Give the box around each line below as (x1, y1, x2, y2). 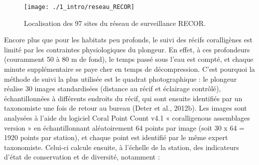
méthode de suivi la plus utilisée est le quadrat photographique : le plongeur (4, 73, 237, 84)
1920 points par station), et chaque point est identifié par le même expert (4, 132, 228, 143)
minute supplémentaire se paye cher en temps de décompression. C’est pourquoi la (4, 64, 255, 74)
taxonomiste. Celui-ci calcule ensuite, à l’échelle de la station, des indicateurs (4, 142, 239, 152)
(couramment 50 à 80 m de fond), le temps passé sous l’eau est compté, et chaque (4, 54, 254, 64)
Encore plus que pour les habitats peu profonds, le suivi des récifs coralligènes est (4, 34, 253, 45)
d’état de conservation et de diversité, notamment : (4, 152, 160, 162)
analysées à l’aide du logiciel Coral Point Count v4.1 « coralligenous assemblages (4, 113, 250, 123)
